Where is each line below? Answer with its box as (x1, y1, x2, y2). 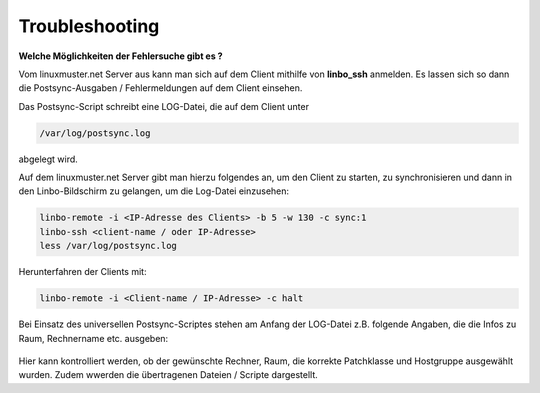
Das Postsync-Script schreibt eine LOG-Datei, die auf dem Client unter (18, 100, 310, 112)
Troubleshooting (18, 15, 160, 37)
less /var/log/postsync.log (39, 240, 177, 252)
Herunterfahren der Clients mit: (18, 266, 147, 278)
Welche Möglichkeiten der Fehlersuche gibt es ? (18, 50, 224, 62)
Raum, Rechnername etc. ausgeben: (18, 332, 169, 344)
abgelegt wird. (18, 153, 79, 165)
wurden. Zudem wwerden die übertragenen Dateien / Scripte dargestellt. (18, 369, 319, 381)
